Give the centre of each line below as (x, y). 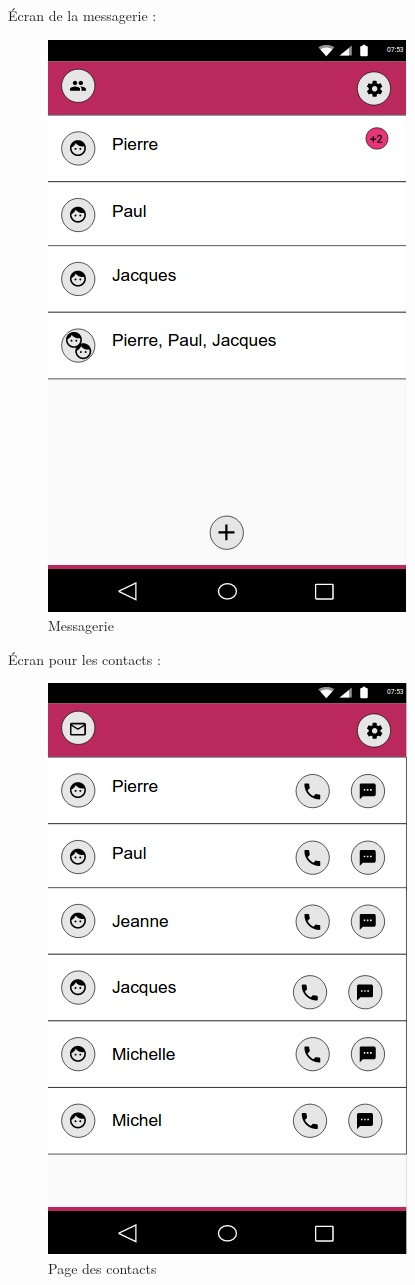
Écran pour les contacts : (84, 658)
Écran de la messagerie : (82, 15)
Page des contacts (102, 1267)
